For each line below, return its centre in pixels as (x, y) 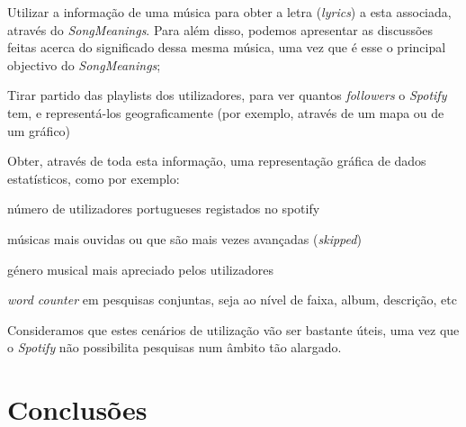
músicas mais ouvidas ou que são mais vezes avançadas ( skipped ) (184, 238)
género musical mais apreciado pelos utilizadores (140, 269)
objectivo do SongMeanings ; (84, 64)
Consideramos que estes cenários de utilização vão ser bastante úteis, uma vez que (233, 329)
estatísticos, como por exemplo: (94, 178)
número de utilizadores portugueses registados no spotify (164, 209)
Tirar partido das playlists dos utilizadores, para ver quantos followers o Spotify (227, 95)
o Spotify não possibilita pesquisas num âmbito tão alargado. (175, 347)
